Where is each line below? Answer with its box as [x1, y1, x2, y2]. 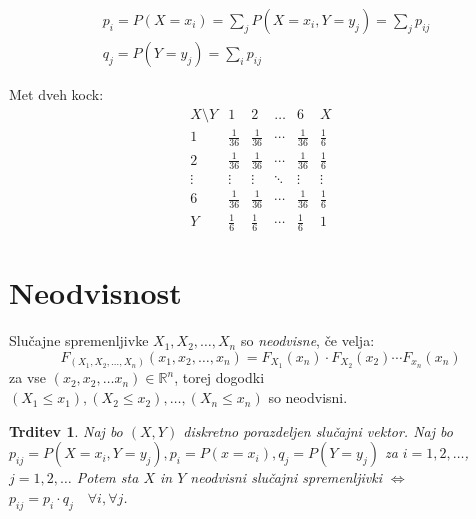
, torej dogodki [174, 367, 265, 388]
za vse [9, 367, 47, 388]
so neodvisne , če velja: [240, 330, 375, 351]
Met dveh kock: [9, 84, 104, 105]
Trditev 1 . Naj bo [9, 420, 123, 441]
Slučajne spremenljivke [9, 330, 149, 351]
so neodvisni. [268, 387, 348, 408]
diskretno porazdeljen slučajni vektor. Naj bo [183, 420, 453, 441]
